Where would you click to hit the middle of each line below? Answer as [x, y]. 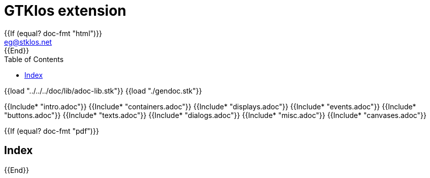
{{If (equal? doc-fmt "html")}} [53, 33]
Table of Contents [34, 59]
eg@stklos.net [28, 42]
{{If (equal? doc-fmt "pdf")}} [52, 131]
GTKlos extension [65, 11]
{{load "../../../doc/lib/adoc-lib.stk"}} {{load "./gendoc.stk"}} [103, 91]
